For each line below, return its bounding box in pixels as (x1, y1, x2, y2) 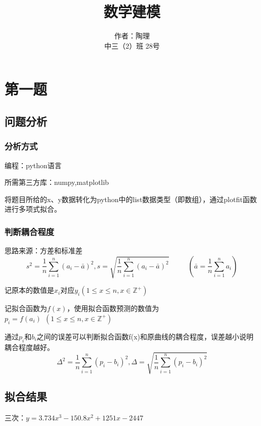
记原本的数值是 (5, 285, 54, 295)
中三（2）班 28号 (104, 40, 160, 51)
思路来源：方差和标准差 (5, 245, 82, 256)
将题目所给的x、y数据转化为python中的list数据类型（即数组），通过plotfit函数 (5, 193, 257, 204)
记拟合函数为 (5, 303, 47, 314)
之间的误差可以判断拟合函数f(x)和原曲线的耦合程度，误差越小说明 (36, 331, 253, 341)
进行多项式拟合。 (5, 204, 61, 214)
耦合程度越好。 (5, 341, 54, 352)
